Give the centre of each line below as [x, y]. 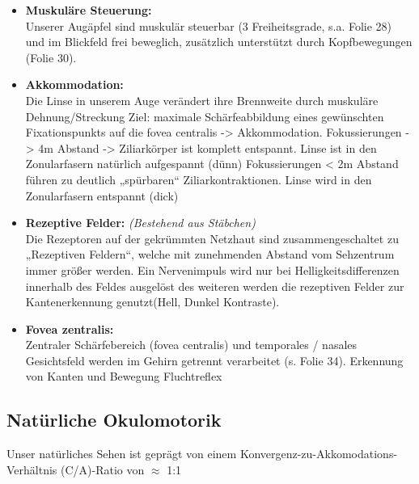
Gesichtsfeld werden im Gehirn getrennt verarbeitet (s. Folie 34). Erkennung [214, 360]
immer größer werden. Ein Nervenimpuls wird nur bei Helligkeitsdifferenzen [212, 269]
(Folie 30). [51, 57]
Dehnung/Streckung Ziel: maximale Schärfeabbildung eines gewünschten [205, 116]
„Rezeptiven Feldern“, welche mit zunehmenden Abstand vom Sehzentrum [210, 254]
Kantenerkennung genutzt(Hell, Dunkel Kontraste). [152, 302]
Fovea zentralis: [70, 328]
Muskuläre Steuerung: [89, 10]
